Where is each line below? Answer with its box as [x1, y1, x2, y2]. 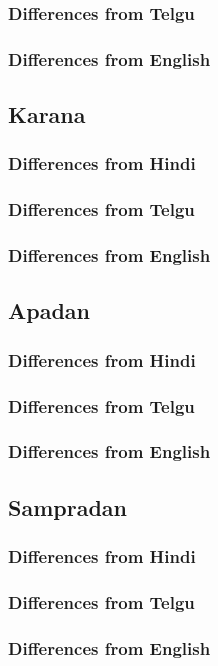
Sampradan [8, 491, 127, 522]
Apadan [8, 295, 90, 326]
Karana [8, 99, 86, 130]
